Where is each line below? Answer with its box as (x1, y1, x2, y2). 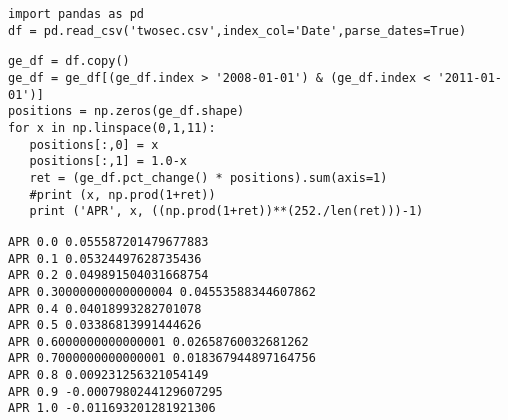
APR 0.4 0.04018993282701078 (8, 301, 202, 316)
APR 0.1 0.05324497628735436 (8, 251, 202, 266)
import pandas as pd (8, 7, 145, 21)
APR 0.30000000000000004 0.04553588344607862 (8, 284, 316, 299)
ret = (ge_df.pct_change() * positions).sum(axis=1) (29, 170, 388, 185)
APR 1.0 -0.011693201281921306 (8, 401, 216, 416)
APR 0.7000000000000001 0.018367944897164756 (8, 351, 316, 366)
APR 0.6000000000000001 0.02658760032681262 (8, 334, 309, 349)
